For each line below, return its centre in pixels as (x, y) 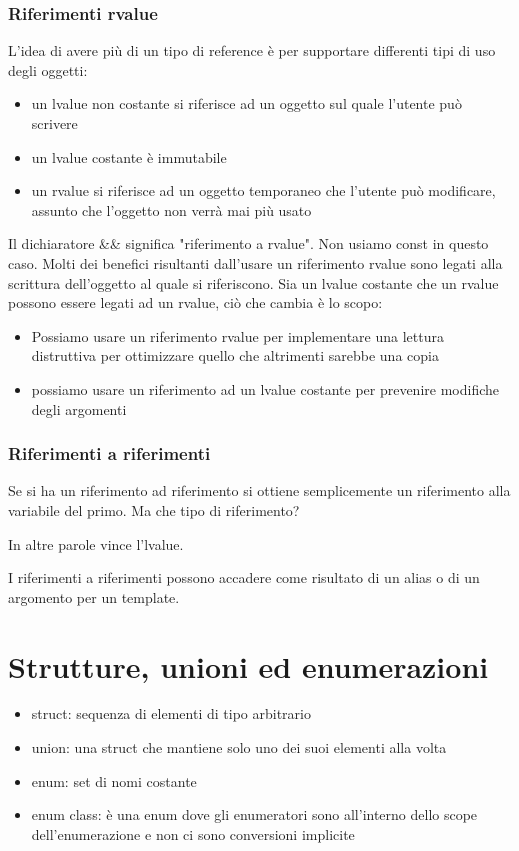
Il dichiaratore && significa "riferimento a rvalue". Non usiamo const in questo (248, 243)
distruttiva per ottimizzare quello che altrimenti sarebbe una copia (235, 355)
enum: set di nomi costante (114, 780)
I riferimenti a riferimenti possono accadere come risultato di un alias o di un (244, 577)
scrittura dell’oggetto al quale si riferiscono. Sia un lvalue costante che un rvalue (253, 282)
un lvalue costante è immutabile (129, 156)
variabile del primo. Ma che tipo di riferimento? (154, 509)
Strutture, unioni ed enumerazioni (248, 665)
